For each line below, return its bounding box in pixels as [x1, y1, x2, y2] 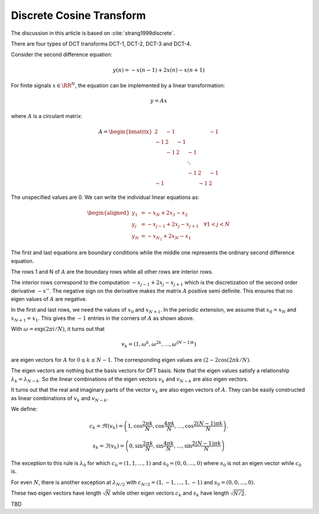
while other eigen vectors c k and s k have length [112, 489, 229, 498]
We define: [11, 405, 38, 412]
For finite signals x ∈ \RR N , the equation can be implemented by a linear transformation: [11, 81, 226, 89]
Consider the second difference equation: [11, 51, 112, 58]
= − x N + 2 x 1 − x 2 [141, 209, 188, 218]
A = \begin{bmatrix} [98, 128, 153, 135]
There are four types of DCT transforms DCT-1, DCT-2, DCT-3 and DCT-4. [11, 40, 191, 47]
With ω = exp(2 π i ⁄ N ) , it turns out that [11, 325, 105, 333]
